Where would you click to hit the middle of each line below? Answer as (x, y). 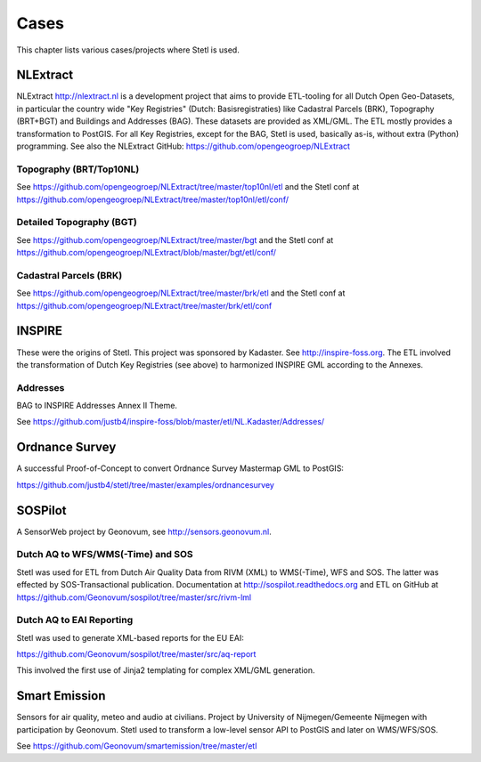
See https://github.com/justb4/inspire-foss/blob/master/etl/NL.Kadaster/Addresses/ (171, 422)
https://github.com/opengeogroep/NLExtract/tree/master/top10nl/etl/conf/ (153, 199)
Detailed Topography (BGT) (77, 223)
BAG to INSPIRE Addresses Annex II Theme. (97, 406)
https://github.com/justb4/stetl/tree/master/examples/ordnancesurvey (146, 484)
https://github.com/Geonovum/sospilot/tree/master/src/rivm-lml (134, 597)
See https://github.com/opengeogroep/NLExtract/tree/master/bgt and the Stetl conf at (175, 239)
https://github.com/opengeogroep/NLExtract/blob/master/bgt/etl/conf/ (146, 253)
